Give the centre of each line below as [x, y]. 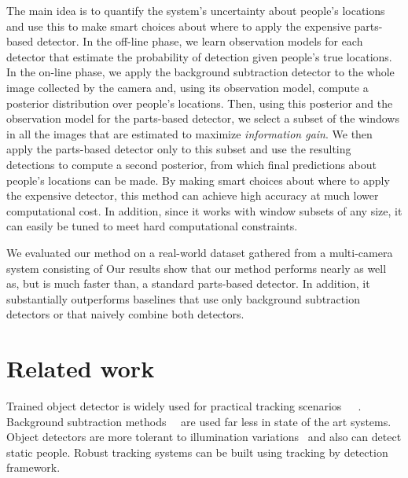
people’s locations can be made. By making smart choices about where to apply [198, 180]
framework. [33, 467]
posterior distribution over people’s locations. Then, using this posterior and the [200, 103]
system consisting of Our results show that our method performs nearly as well [197, 268]
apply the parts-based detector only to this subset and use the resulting [179, 149]
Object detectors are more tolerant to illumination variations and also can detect [204, 437]
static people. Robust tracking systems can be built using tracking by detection [197, 452]
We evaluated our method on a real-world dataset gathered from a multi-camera [200, 252]
